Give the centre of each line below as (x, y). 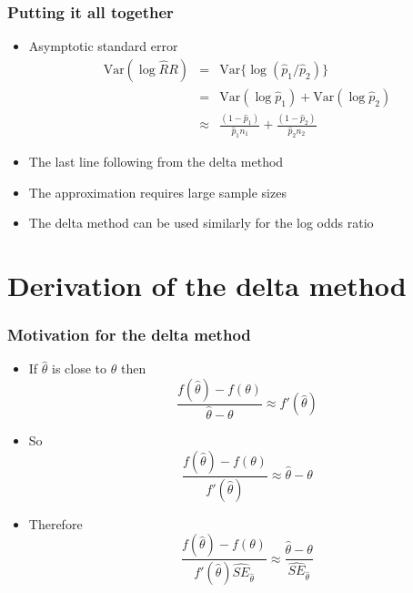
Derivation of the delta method (207, 286)
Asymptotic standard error (103, 46)
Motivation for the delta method (129, 335)
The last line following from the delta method (156, 162)
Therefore (55, 523)
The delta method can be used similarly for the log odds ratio (201, 223)
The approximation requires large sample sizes (157, 192)
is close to (80, 368)
